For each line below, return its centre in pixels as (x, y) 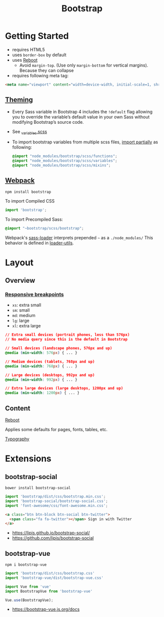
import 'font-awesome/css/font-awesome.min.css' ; (57, 505)
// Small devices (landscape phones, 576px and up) (59, 348)
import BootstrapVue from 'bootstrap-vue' (49, 591)
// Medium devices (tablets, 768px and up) (50, 362)
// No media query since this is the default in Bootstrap (66, 340)
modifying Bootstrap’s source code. (48, 122)
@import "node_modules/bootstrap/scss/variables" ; (65, 161)
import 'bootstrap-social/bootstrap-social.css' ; (57, 501)
